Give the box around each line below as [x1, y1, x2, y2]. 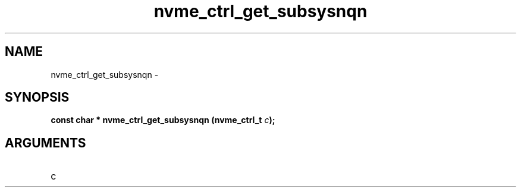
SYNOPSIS [5, 90, 70, 105]
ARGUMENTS [5, 135, 86, 150]
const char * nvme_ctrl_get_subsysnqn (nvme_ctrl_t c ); [51, 115, 275, 125]
